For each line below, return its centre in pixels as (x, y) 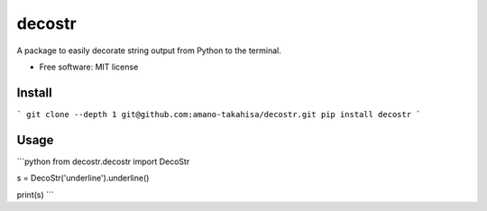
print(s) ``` (35, 195)
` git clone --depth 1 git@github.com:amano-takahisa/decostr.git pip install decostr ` (219, 114)
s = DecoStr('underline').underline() (83, 178)
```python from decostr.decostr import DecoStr (103, 161)
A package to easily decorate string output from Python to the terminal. (149, 50)
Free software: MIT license (89, 67)
